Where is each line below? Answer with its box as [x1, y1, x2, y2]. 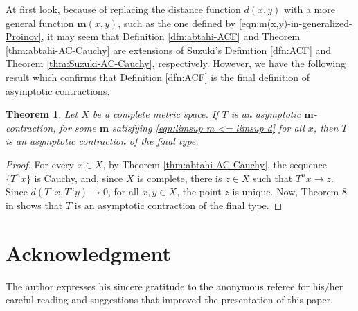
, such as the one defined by [118, 15, 236, 30]
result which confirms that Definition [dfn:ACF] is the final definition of [6, 69, 310, 84]
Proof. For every [6, 157, 74, 171]
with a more [284, 2, 335, 16]
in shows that [6, 198, 63, 213]
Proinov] [6, 29, 42, 44]
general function [6, 15, 74, 30]
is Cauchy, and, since [34, 170, 123, 185]
